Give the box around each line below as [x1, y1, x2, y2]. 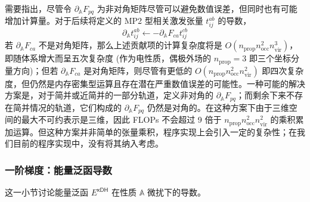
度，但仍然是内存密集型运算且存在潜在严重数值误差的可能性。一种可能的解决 [5, 77, 305, 89]
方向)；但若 [13, 64, 58, 76]
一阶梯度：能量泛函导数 [5, 162, 112, 177]
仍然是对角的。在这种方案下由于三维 [147, 101, 289, 113]
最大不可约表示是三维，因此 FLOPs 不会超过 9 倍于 [21, 113, 222, 126]
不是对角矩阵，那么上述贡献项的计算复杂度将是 [38, 39, 222, 51]
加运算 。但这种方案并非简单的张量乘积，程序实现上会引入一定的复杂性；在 [5, 125, 297, 138]
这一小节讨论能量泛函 [5, 186, 88, 198]
